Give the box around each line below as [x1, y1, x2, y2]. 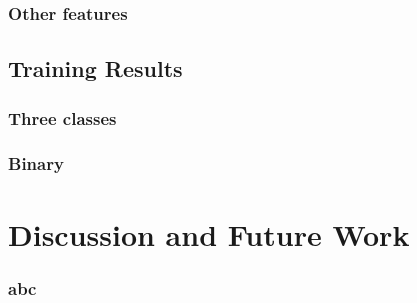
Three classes [8, 105, 117, 130]
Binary [8, 151, 64, 176]
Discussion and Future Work [8, 213, 410, 254]
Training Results [8, 53, 183, 84]
